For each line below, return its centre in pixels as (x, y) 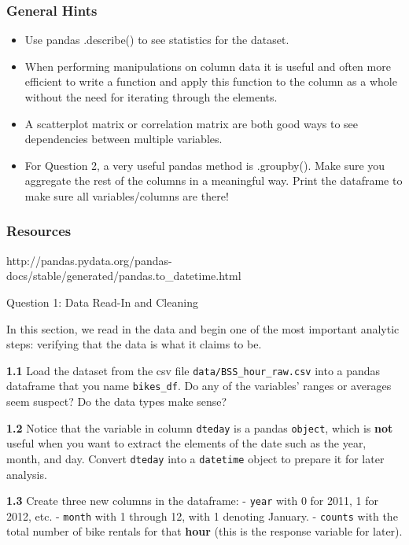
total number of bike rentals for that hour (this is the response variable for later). (204, 531)
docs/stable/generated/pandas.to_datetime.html (124, 276)
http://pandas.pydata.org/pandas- (89, 260)
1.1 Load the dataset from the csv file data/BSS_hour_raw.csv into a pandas (193, 370)
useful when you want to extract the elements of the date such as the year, (186, 443)
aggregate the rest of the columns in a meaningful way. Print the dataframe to (214, 180)
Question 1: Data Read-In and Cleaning (102, 302)
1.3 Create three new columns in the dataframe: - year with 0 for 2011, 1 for (192, 501)
